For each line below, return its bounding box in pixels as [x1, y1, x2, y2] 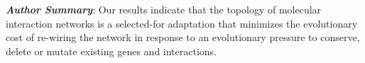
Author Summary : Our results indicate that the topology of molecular [6, 2, 322, 16]
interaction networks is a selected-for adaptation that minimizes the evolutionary [6, 16, 358, 30]
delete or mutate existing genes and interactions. [6, 43, 217, 58]
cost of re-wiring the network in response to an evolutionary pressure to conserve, [6, 30, 360, 45]
